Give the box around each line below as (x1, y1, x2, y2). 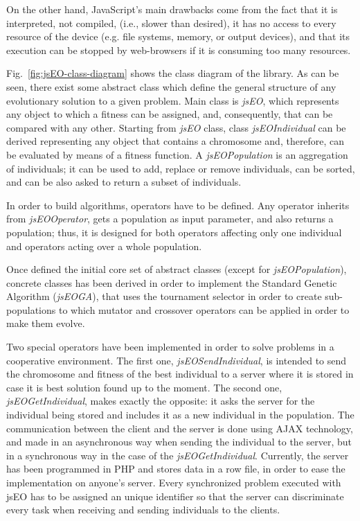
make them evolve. (6, 316, 85, 330)
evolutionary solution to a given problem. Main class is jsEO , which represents (6, 93, 339, 107)
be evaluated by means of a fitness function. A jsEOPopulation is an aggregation (6, 147, 348, 161)
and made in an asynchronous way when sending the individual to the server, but (6, 434, 352, 449)
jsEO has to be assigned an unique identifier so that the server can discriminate (6, 488, 344, 503)
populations (6, 302, 56, 317)
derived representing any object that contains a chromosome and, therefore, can (6, 134, 345, 148)
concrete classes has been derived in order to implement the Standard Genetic (6, 275, 337, 290)
